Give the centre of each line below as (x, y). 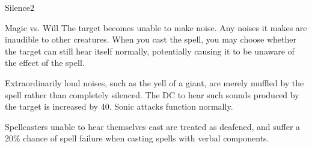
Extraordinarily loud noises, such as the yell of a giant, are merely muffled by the (154, 82)
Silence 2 (20, 7)
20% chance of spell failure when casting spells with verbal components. (137, 138)
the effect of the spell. (45, 63)
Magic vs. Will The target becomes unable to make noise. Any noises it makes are (156, 27)
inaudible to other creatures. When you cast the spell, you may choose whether (151, 39)
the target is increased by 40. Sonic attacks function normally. (119, 106)
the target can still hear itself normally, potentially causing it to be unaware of (150, 51)
